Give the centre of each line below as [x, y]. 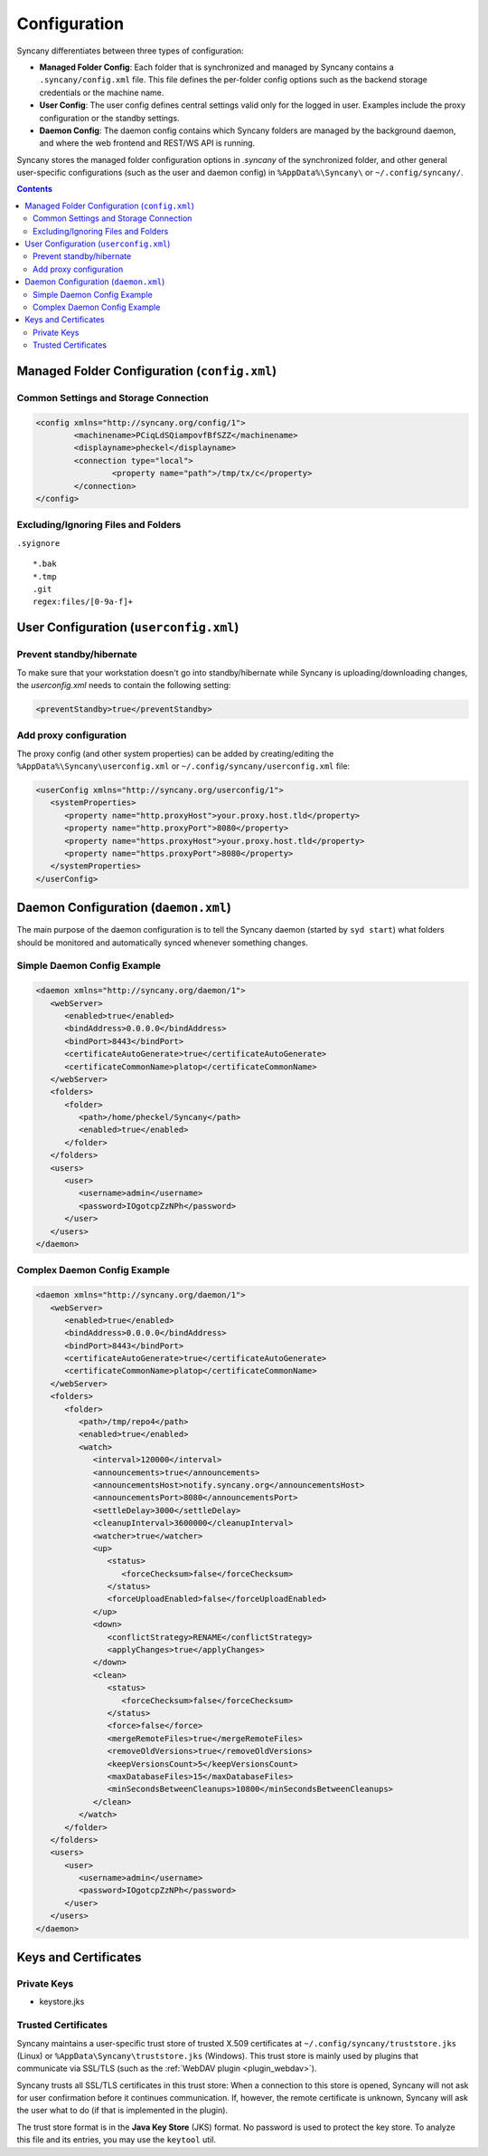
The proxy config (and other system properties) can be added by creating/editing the [175, 753]
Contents [35, 189]
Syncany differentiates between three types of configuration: [130, 51]
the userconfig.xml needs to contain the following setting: [124, 685]
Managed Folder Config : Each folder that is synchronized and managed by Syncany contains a [216, 67]
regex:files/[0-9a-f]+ [83, 602]
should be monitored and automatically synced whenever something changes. [163, 943]
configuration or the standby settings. [109, 118]
